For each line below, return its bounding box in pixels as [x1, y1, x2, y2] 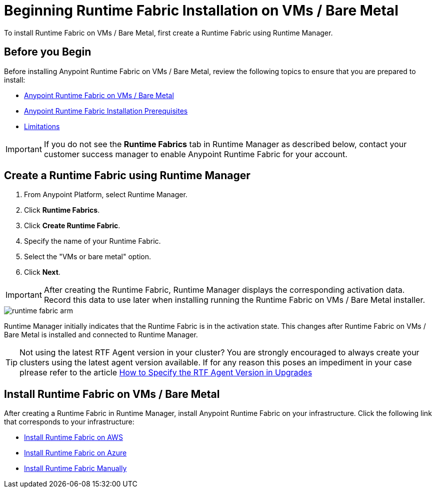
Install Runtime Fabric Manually [24, 464, 127, 473]
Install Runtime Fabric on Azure [24, 448, 127, 457]
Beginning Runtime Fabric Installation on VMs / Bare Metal [4, 2, 398, 19]
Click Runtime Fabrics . [24, 206, 100, 215]
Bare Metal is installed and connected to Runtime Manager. [4, 330, 198, 339]
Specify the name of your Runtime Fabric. [24, 237, 161, 246]
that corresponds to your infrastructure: [4, 417, 134, 426]
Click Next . [24, 268, 60, 277]
